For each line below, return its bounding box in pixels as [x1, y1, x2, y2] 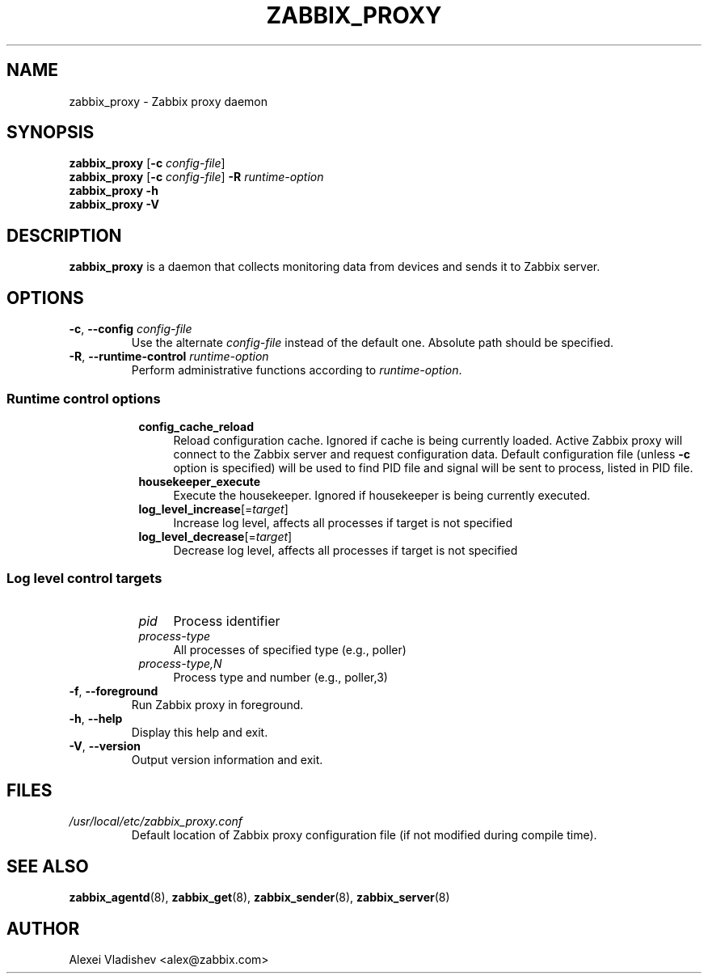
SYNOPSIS [6, 122, 95, 143]
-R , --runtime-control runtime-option [69, 349, 269, 364]
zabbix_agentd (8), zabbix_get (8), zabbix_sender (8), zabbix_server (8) [69, 890, 450, 905]
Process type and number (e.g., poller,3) [173, 670, 388, 684]
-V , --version [69, 738, 141, 753]
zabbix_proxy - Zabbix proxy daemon [69, 94, 268, 108]
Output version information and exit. [131, 752, 323, 767]
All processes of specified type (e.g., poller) [173, 642, 407, 657]
